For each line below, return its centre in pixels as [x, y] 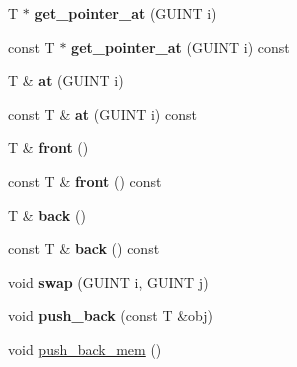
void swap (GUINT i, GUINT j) [108, 281]
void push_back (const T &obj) [110, 315]
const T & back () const [84, 248]
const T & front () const [85, 180]
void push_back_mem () [85, 348]
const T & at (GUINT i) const [102, 113]
